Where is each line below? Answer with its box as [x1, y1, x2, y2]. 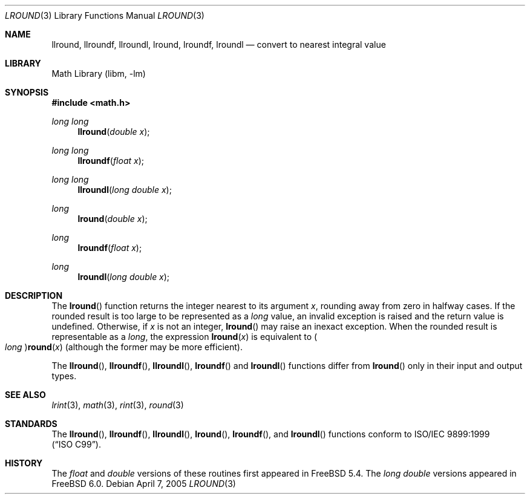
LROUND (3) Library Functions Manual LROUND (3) [5, 10, 204, 21]
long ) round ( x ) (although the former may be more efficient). [5, 342, 243, 352]
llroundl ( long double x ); [77, 184, 172, 195]
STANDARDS [5, 419, 57, 429]
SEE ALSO [5, 390, 46, 400]
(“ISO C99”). [51, 439, 101, 449]
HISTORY [5, 458, 43, 468]
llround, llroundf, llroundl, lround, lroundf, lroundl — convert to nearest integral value [51, 39, 386, 50]
